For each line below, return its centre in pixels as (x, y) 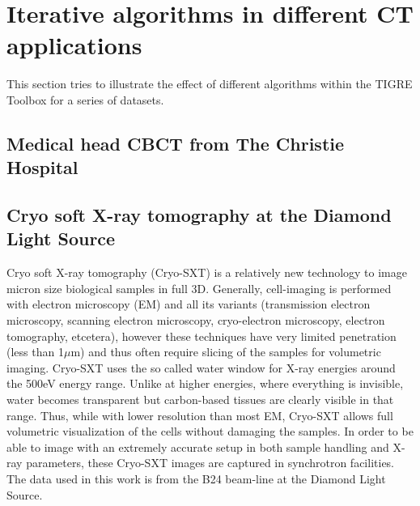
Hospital (42, 167)
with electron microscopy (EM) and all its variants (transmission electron (189, 304)
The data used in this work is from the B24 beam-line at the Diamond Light (196, 478)
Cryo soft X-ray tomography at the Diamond (199, 215)
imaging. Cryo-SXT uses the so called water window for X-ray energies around (201, 367)
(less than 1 (35, 352)
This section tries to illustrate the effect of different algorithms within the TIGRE (210, 84)
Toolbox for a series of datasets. (85, 99)
